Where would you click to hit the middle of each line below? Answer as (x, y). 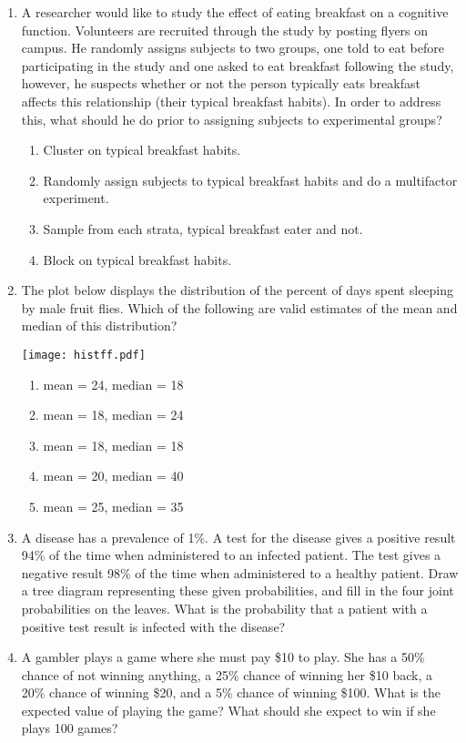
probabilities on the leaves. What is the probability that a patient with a (224, 608)
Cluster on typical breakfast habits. (142, 150)
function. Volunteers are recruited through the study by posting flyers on (225, 30)
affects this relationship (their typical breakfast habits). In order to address (231, 101)
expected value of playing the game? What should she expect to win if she (228, 710)
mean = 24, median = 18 (113, 384)
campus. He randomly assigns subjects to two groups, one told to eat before (233, 48)
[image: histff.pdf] (83, 355)
